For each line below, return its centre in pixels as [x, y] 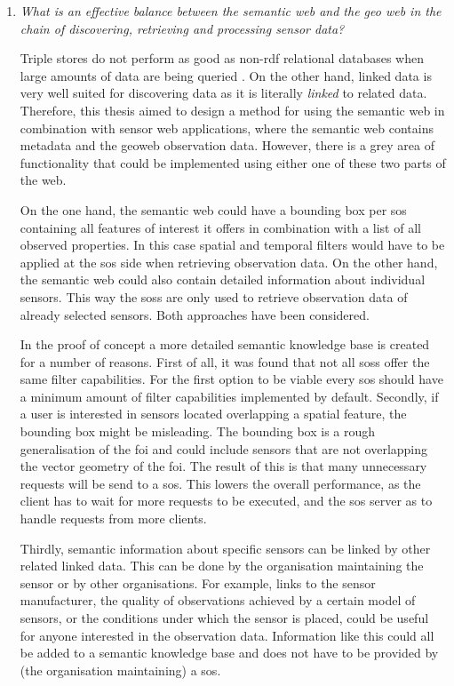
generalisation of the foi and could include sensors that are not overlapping [224, 448]
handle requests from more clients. [113, 518]
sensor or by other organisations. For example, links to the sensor [198, 582]
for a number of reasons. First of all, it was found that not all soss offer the [225, 361]
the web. [43, 180]
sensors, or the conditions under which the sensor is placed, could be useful [224, 618]
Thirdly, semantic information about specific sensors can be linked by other [225, 548]
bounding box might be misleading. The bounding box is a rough [198, 431]
